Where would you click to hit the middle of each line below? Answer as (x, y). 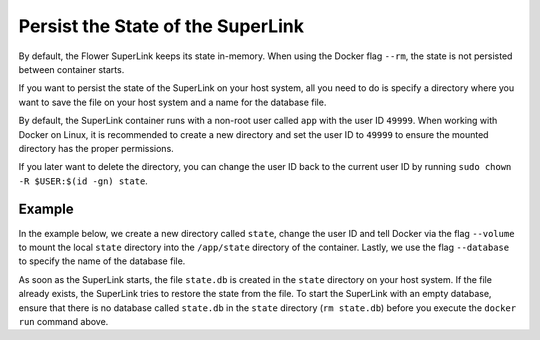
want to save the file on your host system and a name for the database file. (172, 102)
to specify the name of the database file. (102, 261)
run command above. (63, 321)
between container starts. (71, 69)
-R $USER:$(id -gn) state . (83, 181)
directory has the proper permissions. (96, 148)
